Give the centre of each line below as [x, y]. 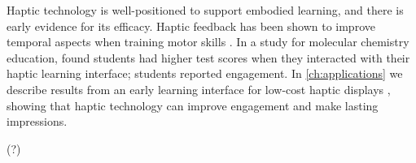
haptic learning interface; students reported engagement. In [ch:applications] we [205, 73]
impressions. [37, 121]
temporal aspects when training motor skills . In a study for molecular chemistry [208, 42]
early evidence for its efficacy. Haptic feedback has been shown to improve [191, 26]
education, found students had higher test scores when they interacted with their [208, 57]
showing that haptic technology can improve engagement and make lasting [193, 105]
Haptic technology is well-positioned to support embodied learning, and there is [205, 10]
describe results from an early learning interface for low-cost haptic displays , [199, 89]
